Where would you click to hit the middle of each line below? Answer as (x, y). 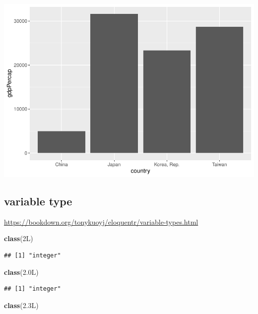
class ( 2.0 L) (21, 272)
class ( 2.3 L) (21, 305)
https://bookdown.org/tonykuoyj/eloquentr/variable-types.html (101, 221)
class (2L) (19, 238)
